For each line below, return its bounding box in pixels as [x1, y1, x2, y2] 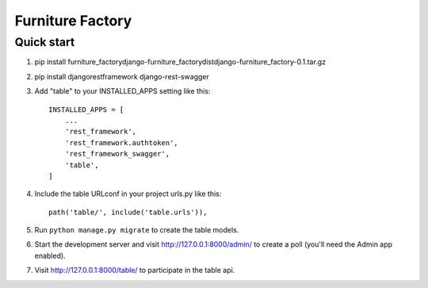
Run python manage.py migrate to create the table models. [34, 225, 239, 235]
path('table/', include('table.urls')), [48, 207, 208, 217]
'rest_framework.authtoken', [64, 138, 178, 147]
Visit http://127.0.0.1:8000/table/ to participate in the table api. [34, 266, 235, 275]
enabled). [34, 251, 67, 260]
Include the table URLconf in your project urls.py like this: [34, 189, 222, 198]
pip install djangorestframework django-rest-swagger [34, 71, 210, 81]
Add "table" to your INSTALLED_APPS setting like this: [34, 86, 211, 96]
